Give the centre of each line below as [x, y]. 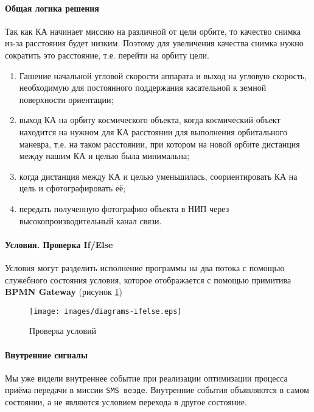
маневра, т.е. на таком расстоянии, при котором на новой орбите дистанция [159, 144]
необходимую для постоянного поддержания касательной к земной [143, 87]
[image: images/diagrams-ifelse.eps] [106, 311]
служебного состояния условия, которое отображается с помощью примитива [148, 279]
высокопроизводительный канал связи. [90, 220]
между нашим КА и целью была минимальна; [104, 156]
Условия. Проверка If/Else [59, 244]
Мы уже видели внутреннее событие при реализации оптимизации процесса [146, 378]
